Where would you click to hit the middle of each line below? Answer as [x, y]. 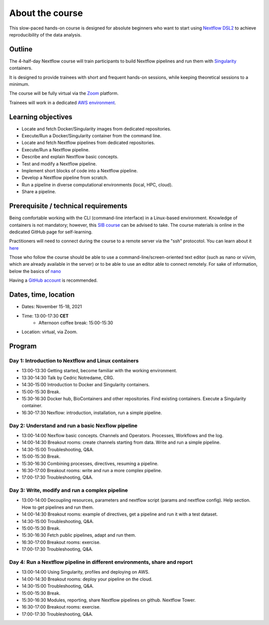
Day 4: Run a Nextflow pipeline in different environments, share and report [101, 562]
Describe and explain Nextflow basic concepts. [70, 157]
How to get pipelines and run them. [58, 507]
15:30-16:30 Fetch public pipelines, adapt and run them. [79, 535]
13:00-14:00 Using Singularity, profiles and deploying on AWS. [85, 572]
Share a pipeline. [39, 192]
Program [23, 346]
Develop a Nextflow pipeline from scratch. [65, 178]
